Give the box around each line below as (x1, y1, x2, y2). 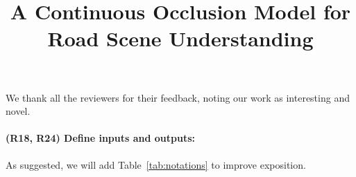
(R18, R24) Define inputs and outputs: (6, 131, 196, 145)
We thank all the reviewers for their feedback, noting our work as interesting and (6, 90, 350, 104)
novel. (6, 104, 31, 118)
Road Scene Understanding (47, 24, 314, 53)
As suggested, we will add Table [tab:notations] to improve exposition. (6, 157, 306, 171)
